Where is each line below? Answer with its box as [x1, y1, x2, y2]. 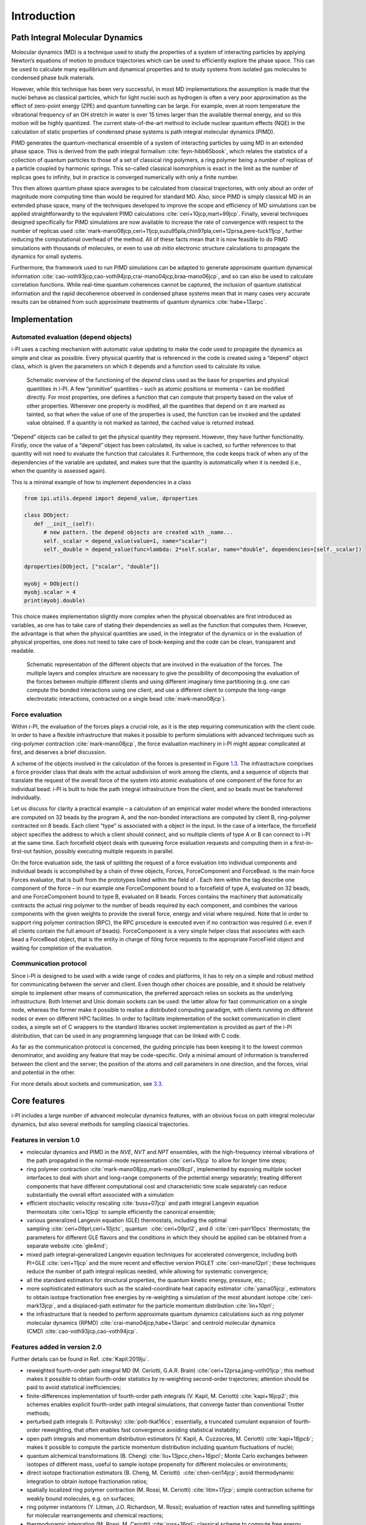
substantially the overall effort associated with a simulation [26, 1191, 174, 1198]
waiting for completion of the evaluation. [11, 944, 113, 952]
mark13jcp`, [26, 1302, 56, 1309]
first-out [11, 848, 32, 855]
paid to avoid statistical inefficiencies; [26, 1383, 121, 1391]
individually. [11, 794, 41, 802]
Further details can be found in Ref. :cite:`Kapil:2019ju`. [11, 1355, 149, 1363]
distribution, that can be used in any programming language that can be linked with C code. [11, 1032, 241, 1039]
